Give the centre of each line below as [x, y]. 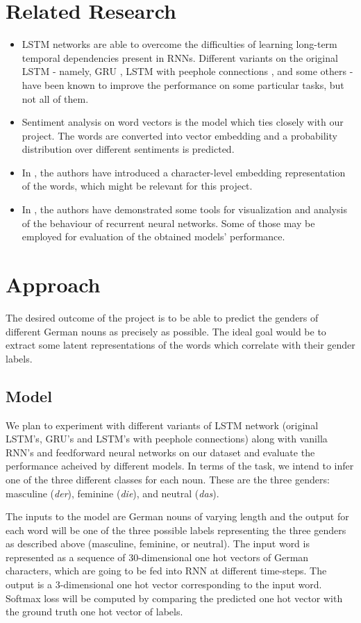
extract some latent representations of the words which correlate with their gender [180, 345]
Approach [53, 284]
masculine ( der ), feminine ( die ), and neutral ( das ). [112, 493]
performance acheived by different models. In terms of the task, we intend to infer [180, 466]
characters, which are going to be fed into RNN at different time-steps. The [166, 571]
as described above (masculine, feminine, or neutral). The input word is [158, 543]
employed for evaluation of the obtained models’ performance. [153, 236]
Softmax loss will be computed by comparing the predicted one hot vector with [174, 598]
